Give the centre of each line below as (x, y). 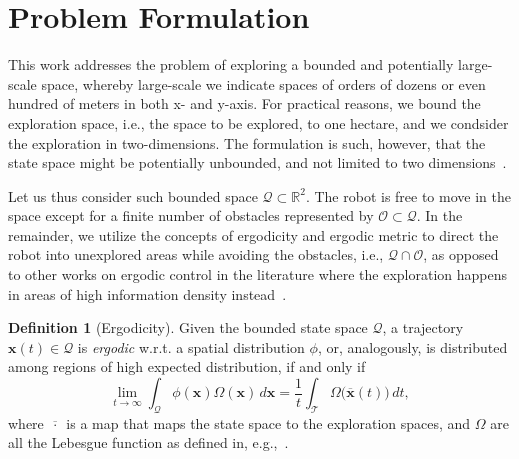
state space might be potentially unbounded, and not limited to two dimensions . (257, 162)
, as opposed (461, 254)
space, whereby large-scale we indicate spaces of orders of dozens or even (263, 83)
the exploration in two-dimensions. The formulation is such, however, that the (247, 142)
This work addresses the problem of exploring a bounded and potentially (231, 64)
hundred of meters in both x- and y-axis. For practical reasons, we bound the (244, 103)
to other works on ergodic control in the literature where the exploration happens (258, 274)
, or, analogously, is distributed (412, 346)
